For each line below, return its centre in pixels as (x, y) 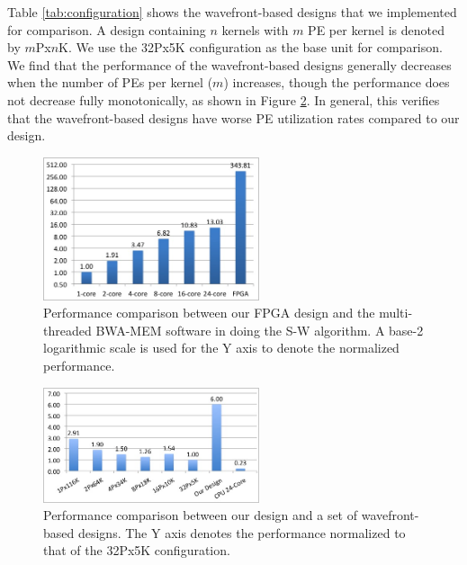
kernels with (255, 29)
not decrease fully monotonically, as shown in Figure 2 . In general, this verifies (224, 99)
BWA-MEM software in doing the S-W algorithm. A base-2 (260, 330)
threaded (67, 330)
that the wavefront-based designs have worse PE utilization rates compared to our (233, 117)
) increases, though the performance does (337, 82)
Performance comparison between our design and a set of (201, 515)
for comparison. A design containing (107, 29)
